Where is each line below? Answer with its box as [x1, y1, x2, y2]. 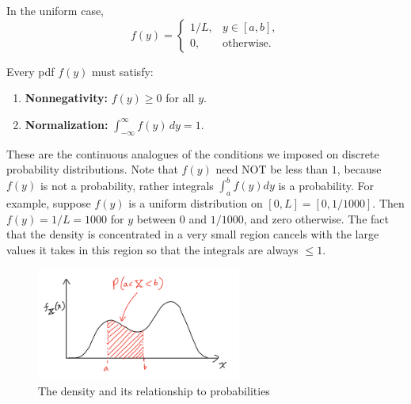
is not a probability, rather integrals [40, 177, 214, 193]
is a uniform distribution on [128, 195, 263, 212]
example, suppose [6, 195, 91, 212]
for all [166, 90, 195, 106]
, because [337, 161, 382, 177]
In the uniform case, [6, 2, 105, 18]
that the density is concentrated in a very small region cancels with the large [6, 226, 379, 242]
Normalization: [25, 116, 108, 132]
